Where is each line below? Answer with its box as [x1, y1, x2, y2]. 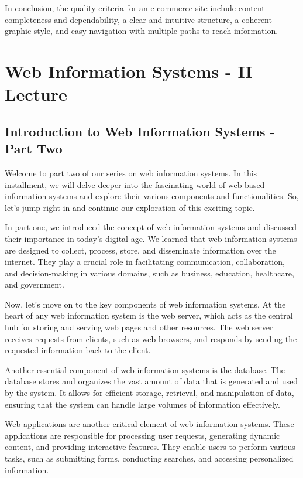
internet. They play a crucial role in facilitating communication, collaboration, [5, 255, 285, 268]
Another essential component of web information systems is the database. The [5, 363, 285, 375]
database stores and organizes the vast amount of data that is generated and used [5, 375, 298, 387]
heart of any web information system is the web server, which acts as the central [5, 309, 293, 322]
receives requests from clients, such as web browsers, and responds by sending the [5, 332, 297, 344]
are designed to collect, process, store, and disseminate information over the [5, 244, 276, 256]
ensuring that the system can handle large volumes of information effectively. [5, 398, 280, 410]
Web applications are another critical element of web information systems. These [5, 418, 294, 430]
